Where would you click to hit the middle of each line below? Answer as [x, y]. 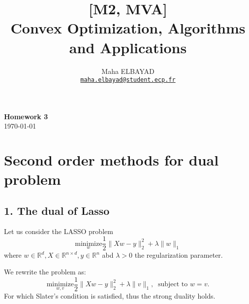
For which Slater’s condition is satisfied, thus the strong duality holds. [110, 295]
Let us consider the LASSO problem [59, 231]
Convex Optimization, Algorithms [128, 28]
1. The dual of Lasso [57, 210]
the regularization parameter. [179, 255]
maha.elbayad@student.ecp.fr [128, 80]
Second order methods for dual [111, 160]
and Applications [128, 47]
